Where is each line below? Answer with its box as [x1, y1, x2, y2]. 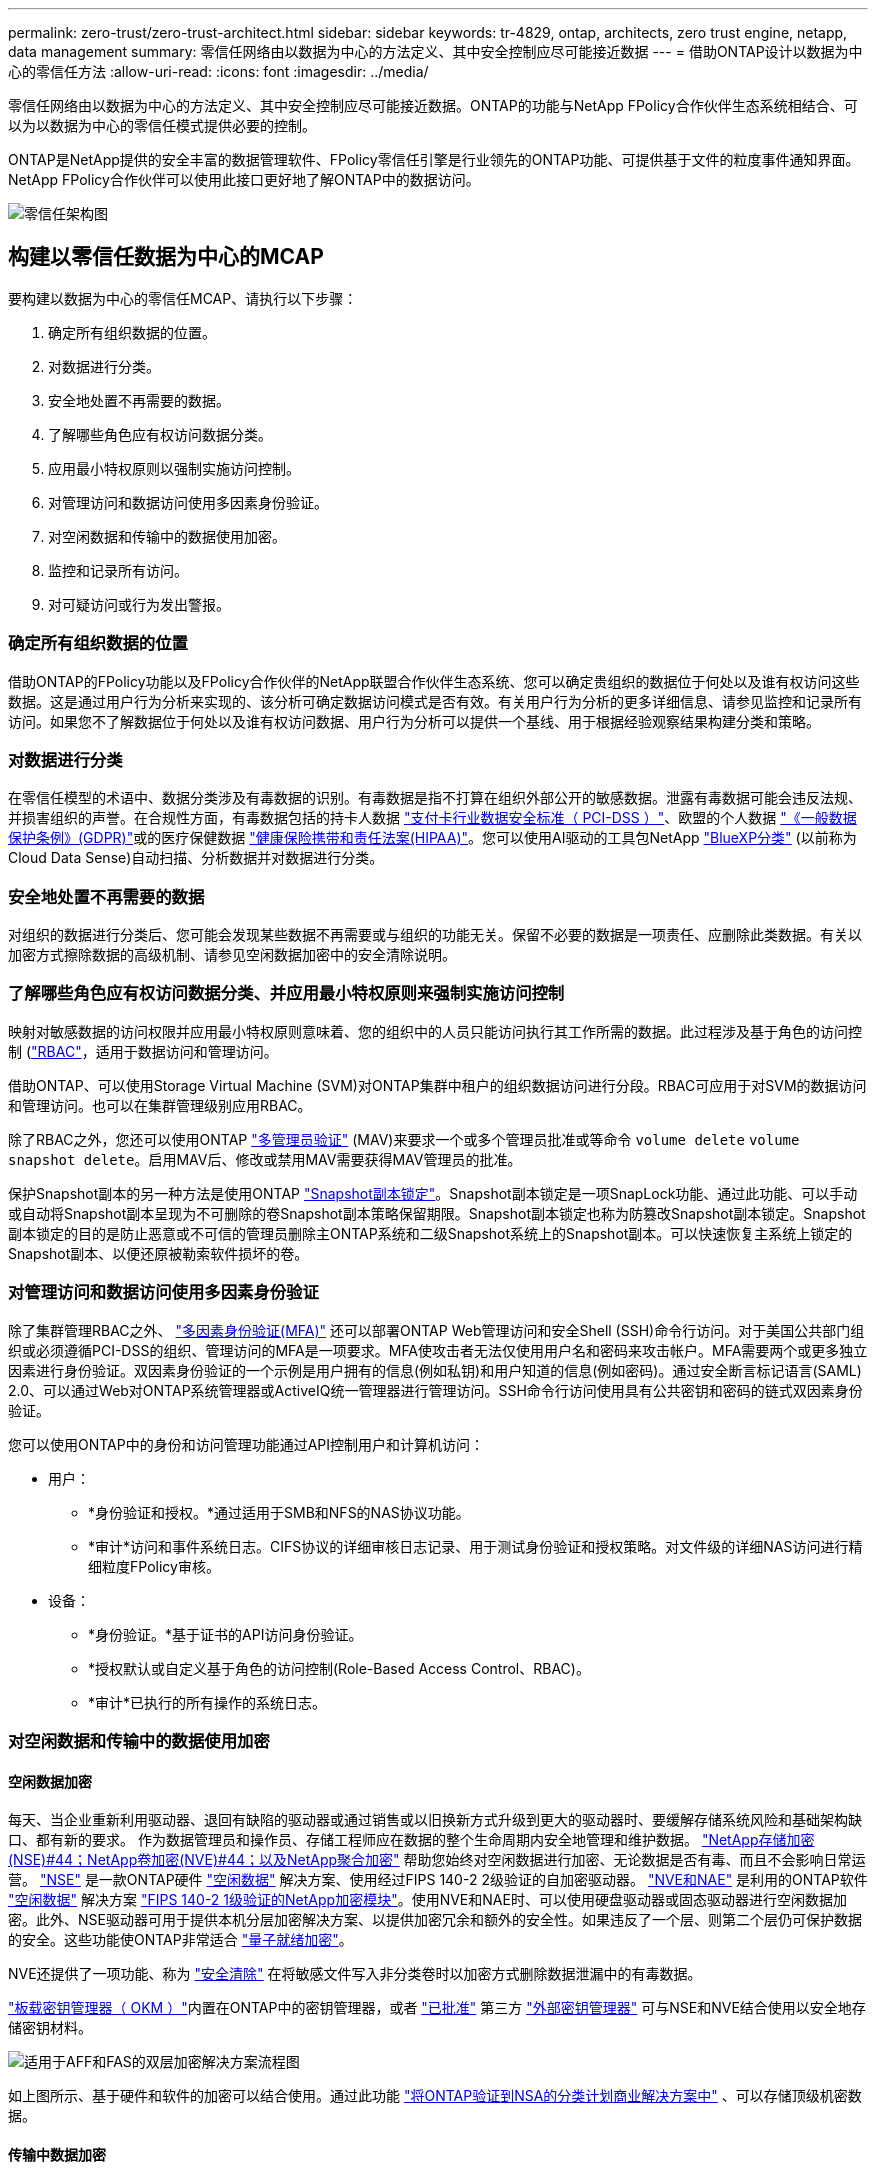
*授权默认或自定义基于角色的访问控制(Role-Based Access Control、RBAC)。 [88, 1659, 590, 1677]
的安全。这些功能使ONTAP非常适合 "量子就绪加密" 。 [8, 1931, 353, 1949]
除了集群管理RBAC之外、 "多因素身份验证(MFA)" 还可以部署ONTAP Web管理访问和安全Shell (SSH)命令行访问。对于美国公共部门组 [8, 1321, 865, 1339]
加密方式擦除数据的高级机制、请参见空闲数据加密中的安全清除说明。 [8, 946, 456, 964]
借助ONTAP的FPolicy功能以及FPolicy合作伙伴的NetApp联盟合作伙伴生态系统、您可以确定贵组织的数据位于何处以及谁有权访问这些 [8, 672, 860, 690]
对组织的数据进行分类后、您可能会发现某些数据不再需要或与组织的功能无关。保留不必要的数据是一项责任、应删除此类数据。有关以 [8, 926, 862, 944]
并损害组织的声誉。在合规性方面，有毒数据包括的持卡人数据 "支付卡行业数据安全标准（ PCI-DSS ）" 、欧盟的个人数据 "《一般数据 [8, 809, 857, 827]
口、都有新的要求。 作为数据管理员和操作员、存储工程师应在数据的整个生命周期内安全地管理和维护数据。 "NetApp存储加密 [8, 1831, 815, 1849]
